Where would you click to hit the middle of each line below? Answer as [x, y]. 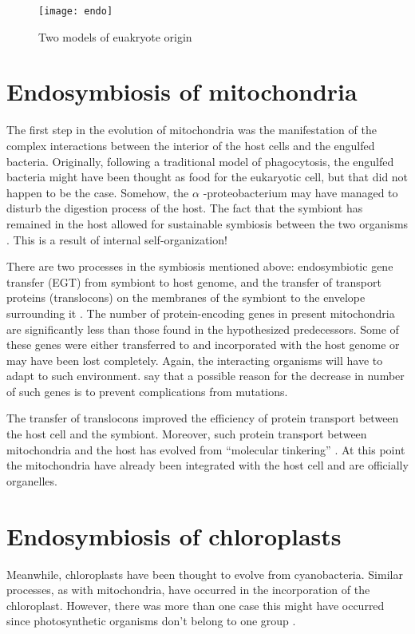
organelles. [32, 480]
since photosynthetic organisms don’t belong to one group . [151, 621]
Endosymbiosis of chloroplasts [174, 535]
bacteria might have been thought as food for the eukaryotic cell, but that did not [207, 177]
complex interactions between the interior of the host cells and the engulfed [191, 145]
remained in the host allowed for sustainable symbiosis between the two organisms [207, 223]
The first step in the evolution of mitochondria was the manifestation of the [192, 130]
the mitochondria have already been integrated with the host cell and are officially [207, 465]
